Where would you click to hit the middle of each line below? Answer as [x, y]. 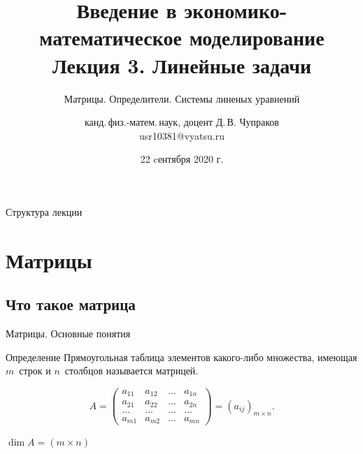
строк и [35, 371]
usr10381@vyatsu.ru [182, 135]
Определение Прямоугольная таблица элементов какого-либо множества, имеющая [181, 357]
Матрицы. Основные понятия [68, 334]
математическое [111, 37]
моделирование [257, 37]
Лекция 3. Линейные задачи [182, 65]
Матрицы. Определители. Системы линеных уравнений [182, 98]
